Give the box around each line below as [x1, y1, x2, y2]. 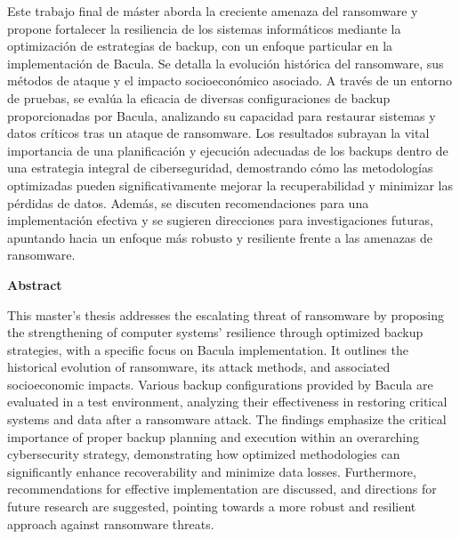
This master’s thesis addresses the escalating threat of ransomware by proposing [7, 305, 445, 324]
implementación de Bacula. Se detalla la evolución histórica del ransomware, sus [7, 53, 444, 72]
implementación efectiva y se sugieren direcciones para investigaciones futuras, [7, 211, 433, 229]
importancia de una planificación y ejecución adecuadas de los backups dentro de [7, 141, 448, 159]
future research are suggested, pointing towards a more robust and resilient [7, 497, 416, 516]
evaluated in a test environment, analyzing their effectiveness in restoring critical [7, 392, 448, 411]
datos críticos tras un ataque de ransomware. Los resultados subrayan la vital [7, 124, 430, 142]
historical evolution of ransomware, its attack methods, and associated [7, 358, 391, 376]
